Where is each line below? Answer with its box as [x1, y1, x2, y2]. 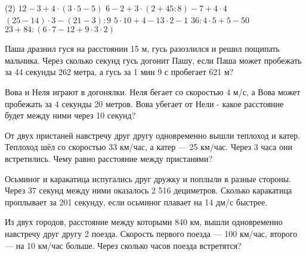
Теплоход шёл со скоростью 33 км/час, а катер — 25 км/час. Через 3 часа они [5, 141, 292, 153]
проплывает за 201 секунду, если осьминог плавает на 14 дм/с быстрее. [5, 195, 268, 208]
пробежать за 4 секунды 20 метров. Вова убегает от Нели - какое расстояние [5, 97, 284, 110]
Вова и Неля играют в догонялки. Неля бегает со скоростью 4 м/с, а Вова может [5, 85, 301, 98]
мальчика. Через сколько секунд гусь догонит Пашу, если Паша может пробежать [5, 54, 302, 66]
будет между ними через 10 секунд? [5, 109, 136, 121]
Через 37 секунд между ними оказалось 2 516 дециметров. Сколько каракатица [5, 184, 292, 196]
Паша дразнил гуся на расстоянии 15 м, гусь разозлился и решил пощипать [5, 42, 280, 55]
